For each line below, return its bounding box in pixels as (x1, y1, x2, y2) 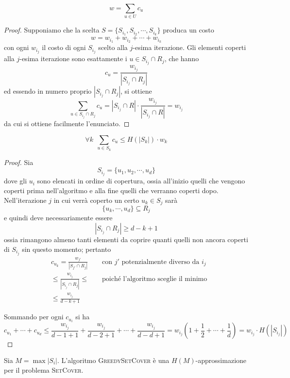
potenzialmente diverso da (121, 258, 200, 265)
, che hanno (164, 53, 199, 64)
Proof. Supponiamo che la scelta (4, 25, 100, 35)
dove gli (4, 176, 27, 186)
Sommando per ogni (4, 312, 64, 322)
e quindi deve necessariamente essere (4, 213, 113, 223)
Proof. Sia (4, 157, 34, 167)
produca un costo (163, 25, 214, 35)
